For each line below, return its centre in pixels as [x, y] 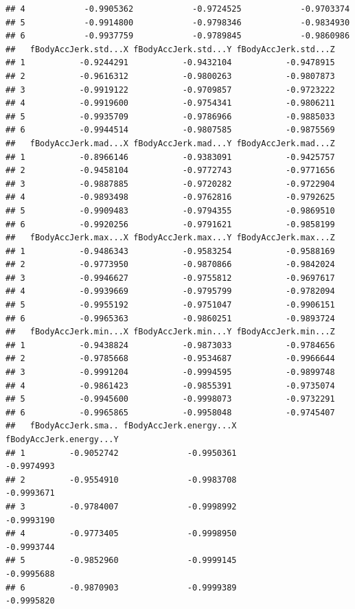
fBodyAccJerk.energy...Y [62, 439]
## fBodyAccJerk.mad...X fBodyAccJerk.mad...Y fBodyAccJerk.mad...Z [170, 143]
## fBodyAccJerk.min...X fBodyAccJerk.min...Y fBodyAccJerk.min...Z [170, 332]
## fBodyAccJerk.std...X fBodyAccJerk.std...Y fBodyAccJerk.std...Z [170, 49]
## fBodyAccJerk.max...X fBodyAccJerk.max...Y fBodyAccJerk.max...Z [170, 238]
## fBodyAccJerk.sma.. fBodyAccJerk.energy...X [121, 426]
